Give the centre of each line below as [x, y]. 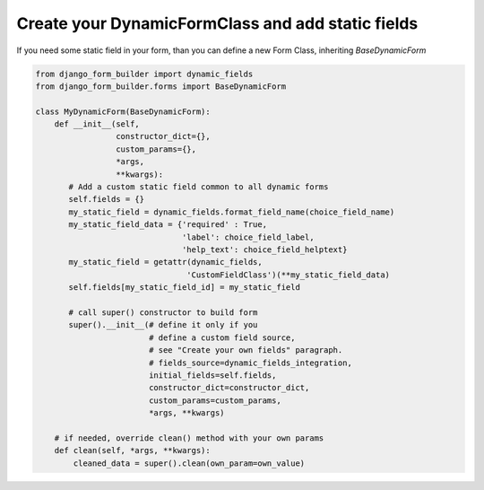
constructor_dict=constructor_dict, [229, 388]
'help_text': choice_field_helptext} [264, 250]
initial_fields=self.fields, [212, 375]
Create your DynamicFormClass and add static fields [217, 23]
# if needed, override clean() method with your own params [189, 438]
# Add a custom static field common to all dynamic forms [199, 187]
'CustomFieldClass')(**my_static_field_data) [288, 275]
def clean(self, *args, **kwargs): [132, 451]
